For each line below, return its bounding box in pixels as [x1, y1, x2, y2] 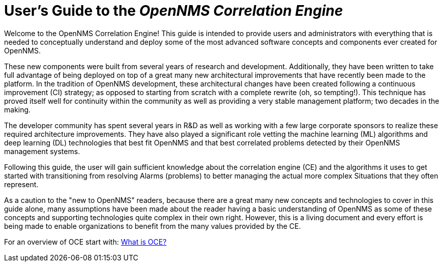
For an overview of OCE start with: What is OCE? [4, 237, 167, 246]
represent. [4, 180, 39, 189]
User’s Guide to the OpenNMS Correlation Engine [4, 2, 343, 19]
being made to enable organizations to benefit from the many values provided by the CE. [4, 221, 301, 230]
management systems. [4, 146, 80, 156]
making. [4, 105, 31, 114]
